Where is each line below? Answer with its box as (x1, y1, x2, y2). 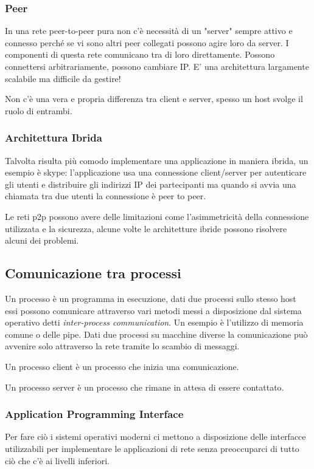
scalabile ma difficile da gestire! (5, 72, 121, 84)
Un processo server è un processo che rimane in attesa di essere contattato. (5, 380, 284, 393)
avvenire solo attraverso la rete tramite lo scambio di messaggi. (5, 340, 240, 352)
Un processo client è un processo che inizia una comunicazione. (5, 360, 239, 372)
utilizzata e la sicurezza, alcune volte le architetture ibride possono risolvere (5, 222, 287, 235)
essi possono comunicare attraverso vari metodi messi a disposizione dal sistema (5, 304, 302, 317)
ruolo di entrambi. (5, 104, 72, 117)
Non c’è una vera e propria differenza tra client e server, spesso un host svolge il (5, 92, 303, 105)
